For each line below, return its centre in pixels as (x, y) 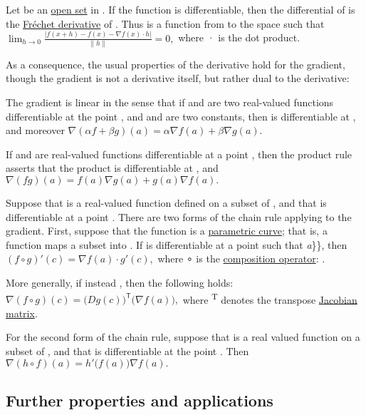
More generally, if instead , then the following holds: (120, 282)
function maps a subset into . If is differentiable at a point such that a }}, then (177, 244)
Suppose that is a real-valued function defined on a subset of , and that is (166, 202)
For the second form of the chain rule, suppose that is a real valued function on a (183, 337)
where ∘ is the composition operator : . (241, 258)
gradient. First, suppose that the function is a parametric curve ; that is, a (167, 231)
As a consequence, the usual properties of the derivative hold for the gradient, (176, 64)
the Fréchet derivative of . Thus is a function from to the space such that (165, 23)
